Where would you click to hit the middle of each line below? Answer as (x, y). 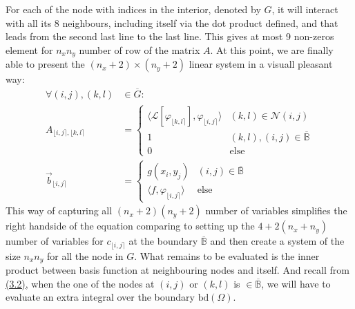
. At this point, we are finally (272, 49)
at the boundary (163, 241)
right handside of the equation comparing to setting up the (130, 226)
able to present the (45, 64)
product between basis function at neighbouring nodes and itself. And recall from (177, 270)
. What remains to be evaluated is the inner (227, 255)
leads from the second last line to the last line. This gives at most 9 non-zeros (170, 36)
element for (29, 49)
